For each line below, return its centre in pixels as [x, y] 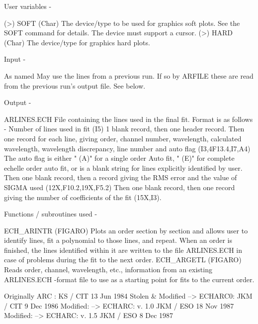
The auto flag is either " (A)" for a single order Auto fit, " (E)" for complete [119, 158]
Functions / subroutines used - [51, 214]
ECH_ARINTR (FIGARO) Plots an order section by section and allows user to [126, 230]
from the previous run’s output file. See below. [75, 85]
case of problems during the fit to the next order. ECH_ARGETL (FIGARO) [123, 260]
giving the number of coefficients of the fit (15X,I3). [83, 197]
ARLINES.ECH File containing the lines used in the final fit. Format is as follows [129, 119]
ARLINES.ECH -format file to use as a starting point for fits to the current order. [129, 279]
